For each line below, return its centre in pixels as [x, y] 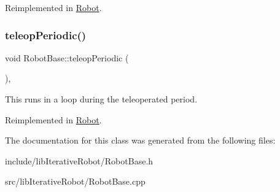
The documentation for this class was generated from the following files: [140, 140]
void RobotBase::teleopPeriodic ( [67, 57]
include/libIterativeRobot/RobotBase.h [79, 160]
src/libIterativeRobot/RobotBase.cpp [75, 181]
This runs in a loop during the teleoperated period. [101, 99]
